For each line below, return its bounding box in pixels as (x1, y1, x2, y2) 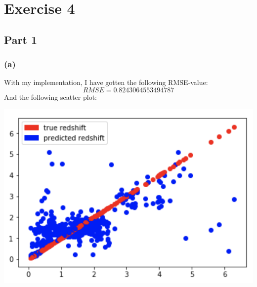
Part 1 (4, 32, 38, 47)
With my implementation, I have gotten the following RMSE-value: (4, 77, 208, 87)
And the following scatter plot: (4, 91, 97, 102)
